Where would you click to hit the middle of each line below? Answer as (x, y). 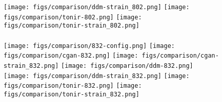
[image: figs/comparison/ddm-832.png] (127, 66)
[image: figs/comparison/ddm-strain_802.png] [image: (97, 7)
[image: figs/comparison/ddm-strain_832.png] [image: (97, 76)
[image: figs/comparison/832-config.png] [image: (89, 46)
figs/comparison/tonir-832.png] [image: (73, 86)
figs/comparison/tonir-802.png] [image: (73, 17)
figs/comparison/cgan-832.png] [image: (71, 56)
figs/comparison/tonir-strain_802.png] (72, 26)
